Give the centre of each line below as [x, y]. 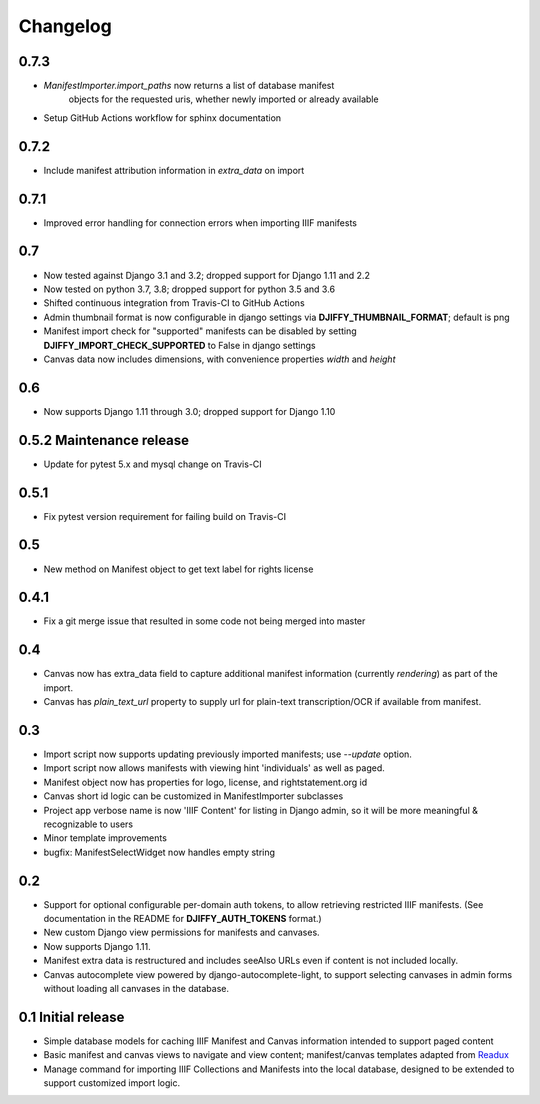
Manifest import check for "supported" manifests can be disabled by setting [200, 331]
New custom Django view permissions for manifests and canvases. [181, 932]
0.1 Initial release [71, 1016]
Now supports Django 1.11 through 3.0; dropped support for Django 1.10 [189, 411]
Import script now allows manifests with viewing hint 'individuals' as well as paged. [214, 768]
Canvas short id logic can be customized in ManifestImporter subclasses [193, 796]
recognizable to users [88, 824]
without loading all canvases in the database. [136, 989]
